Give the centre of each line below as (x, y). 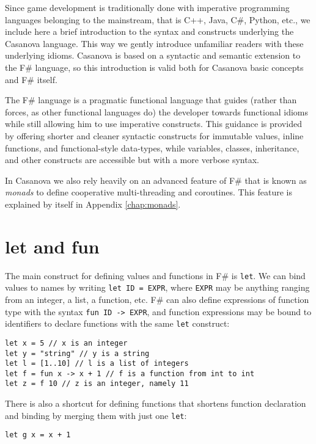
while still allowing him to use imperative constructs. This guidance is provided (153, 124)
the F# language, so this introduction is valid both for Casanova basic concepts (154, 67)
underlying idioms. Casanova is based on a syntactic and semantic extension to (153, 55)
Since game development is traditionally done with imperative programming (147, 7)
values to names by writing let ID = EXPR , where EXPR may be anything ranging (157, 287)
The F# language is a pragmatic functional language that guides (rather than (151, 100)
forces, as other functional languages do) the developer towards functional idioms (157, 111)
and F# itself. (31, 79)
